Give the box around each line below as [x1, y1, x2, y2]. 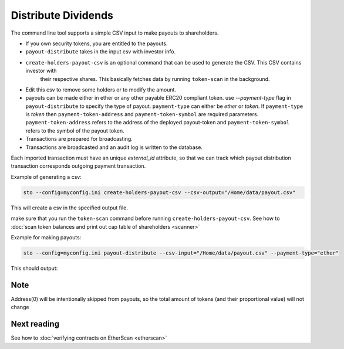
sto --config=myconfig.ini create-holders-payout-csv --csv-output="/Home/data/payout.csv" [23, 189, 296, 196]
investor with [25, 67, 57, 74]
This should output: [11, 265, 58, 272]
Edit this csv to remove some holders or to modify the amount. [25, 86, 176, 93]
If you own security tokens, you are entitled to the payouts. [25, 40, 168, 47]
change [11, 304, 29, 311]
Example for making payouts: [11, 233, 82, 240]
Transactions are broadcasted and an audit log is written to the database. [25, 144, 203, 151]
